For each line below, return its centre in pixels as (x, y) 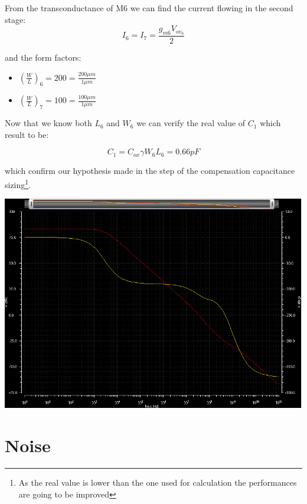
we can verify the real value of (191, 123)
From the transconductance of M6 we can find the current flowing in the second (149, 8)
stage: (15, 19)
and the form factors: (43, 57)
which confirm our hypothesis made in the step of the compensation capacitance (150, 171)
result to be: (27, 134)
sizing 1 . (18, 184)
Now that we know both (48, 123)
